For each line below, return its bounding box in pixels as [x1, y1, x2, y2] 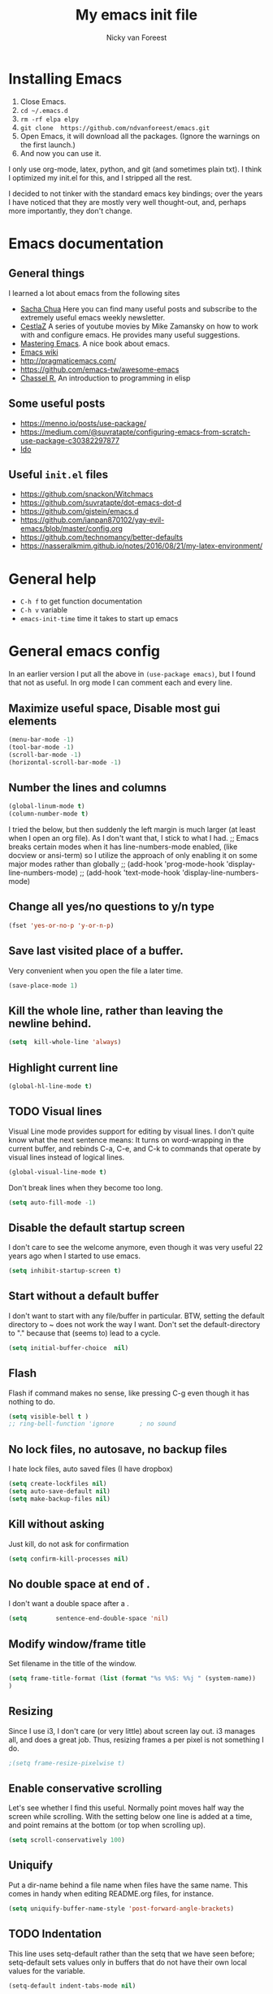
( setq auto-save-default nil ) [8, 1487, 111, 1495]
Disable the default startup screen [8, 1221, 185, 1234]
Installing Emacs [8, 69, 123, 88]
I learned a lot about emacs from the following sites [8, 288, 180, 298]
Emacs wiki [19, 347, 58, 357]
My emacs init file [76, 6, 197, 24]
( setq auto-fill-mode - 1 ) [8, 1198, 96, 1207]
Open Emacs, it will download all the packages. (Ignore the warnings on [19, 131, 260, 141]
